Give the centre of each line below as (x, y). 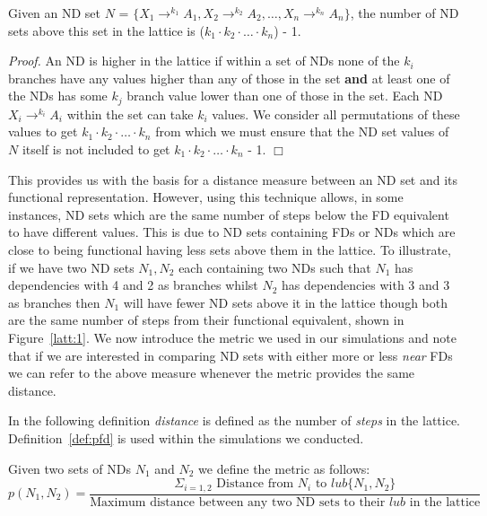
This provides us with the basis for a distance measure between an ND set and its (233, 179)
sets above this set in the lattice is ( (106, 30)
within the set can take (130, 114)
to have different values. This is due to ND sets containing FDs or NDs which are (232, 232)
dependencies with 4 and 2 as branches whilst (133, 285)
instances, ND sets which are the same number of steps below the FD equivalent (229, 214)
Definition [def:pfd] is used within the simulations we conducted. (186, 437)
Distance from (255, 484)
